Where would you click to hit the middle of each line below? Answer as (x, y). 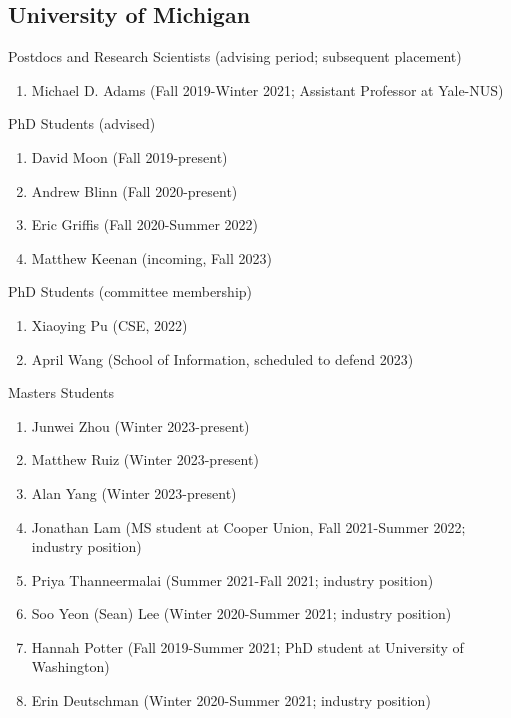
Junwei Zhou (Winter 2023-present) (140, 425)
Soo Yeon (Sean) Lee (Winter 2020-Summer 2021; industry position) (241, 613)
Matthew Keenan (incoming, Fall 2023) (151, 257)
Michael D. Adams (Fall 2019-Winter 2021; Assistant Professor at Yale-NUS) (267, 89)
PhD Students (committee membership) (130, 291)
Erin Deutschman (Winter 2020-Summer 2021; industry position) (231, 700)
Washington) (70, 666)
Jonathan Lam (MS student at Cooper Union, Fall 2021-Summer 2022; (248, 526)
